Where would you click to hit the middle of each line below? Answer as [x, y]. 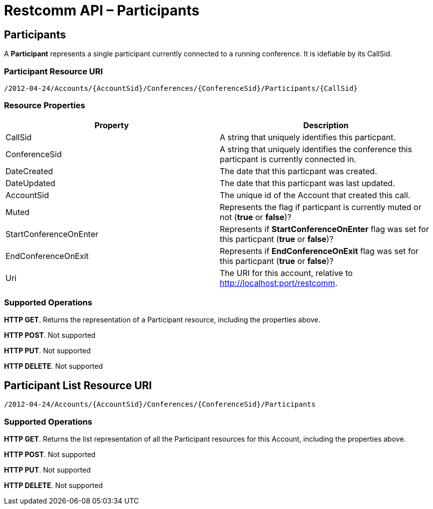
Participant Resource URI [53, 71]
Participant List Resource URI [78, 385]
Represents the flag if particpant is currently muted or [321, 207]
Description [326, 125]
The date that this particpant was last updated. [307, 183]
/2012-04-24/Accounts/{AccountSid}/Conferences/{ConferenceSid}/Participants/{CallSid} [181, 88]
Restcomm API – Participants [102, 10]
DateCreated [29, 171]
